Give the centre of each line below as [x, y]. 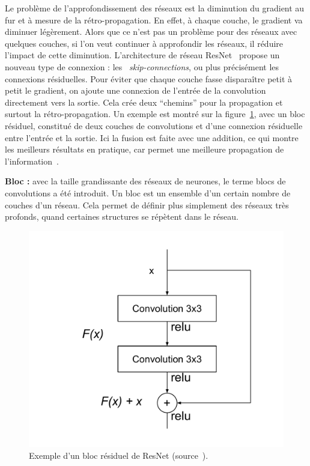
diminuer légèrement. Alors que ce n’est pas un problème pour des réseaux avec [151, 32]
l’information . [32, 161]
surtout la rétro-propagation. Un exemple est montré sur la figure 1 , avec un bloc [155, 114]
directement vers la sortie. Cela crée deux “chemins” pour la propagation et [144, 102]
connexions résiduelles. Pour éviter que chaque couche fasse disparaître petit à [149, 78]
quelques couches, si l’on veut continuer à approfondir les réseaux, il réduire [144, 43]
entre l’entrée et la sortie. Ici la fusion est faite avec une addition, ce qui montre [152, 137]
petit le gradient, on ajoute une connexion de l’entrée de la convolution [135, 90]
